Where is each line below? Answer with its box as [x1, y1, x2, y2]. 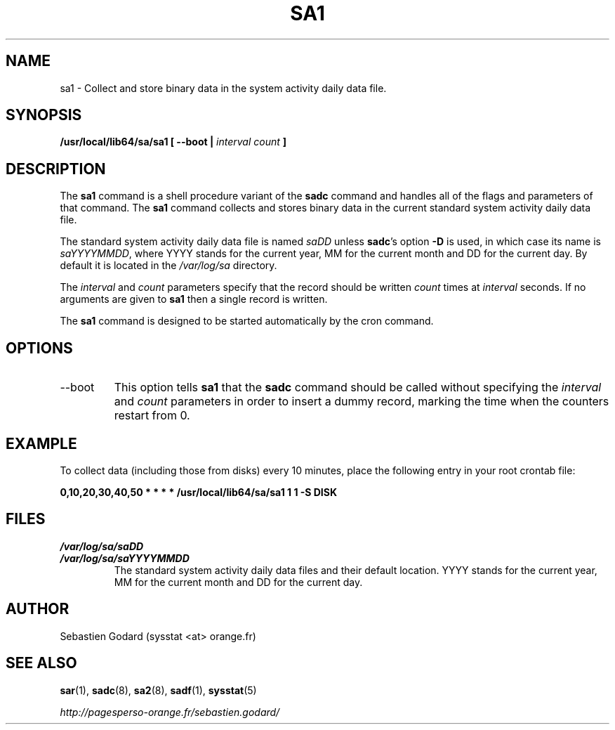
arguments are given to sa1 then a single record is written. [60, 293, 328, 306]
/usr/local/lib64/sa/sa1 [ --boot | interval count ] [60, 136, 287, 148]
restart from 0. [114, 408, 190, 423]
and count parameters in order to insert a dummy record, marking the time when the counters [114, 394, 609, 409]
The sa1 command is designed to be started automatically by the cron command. [60, 315, 434, 327]
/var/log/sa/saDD [60, 540, 144, 552]
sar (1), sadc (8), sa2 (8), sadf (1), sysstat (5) [60, 684, 257, 696]
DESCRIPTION [6, 159, 106, 178]
